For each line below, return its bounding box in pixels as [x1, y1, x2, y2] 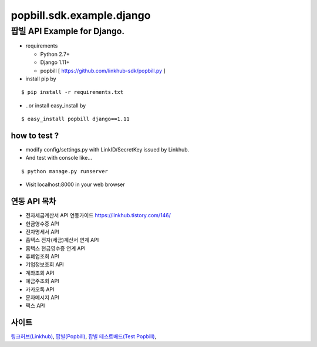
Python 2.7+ [40, 50, 70, 58]
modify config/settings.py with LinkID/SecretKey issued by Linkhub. [25, 146, 190, 153]
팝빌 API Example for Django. [11, 26, 125, 36]
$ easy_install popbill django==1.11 [21, 116, 130, 123]
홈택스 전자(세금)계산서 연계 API [25, 237, 99, 244]
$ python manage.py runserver [21, 168, 109, 174]
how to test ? [11, 130, 59, 140]
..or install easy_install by [25, 102, 86, 109]
